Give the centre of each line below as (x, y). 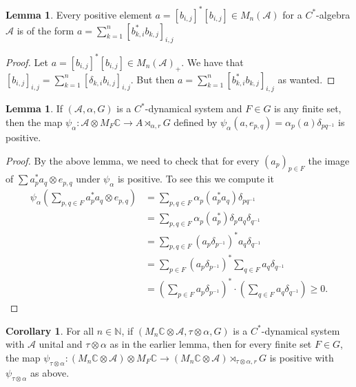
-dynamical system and (193, 108)
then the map (34, 122)
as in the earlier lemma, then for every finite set (211, 344)
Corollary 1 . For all (50, 330)
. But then (153, 79)
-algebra (333, 14)
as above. (50, 372)
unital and (61, 344)
